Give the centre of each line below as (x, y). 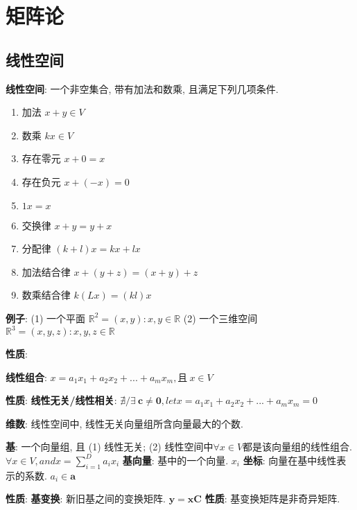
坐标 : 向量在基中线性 (290, 460)
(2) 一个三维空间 (220, 318)
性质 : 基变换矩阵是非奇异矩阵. (272, 499)
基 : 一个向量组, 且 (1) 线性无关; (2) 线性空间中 (110, 447)
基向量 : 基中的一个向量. (175, 460)
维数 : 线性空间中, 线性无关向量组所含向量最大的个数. (124, 423)
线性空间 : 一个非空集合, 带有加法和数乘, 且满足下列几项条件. (142, 88)
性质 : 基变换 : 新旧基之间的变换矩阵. (86, 499)
